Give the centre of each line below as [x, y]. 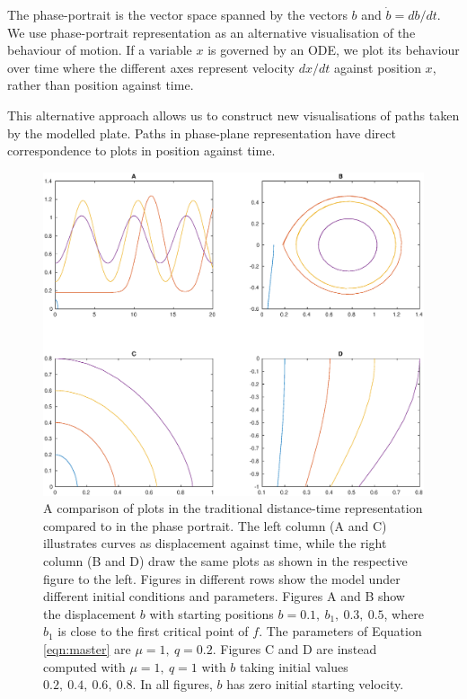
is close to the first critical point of [153, 631]
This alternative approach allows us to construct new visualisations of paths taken [233, 115]
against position [377, 67]
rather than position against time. [101, 85]
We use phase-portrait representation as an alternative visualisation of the [211, 32]
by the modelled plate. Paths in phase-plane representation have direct [202, 133]
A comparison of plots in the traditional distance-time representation [233, 508]
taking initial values [294, 666]
